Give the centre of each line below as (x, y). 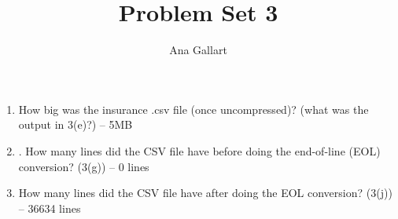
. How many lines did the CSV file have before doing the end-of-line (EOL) (199, 150)
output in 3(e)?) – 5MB (76, 124)
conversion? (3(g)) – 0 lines (84, 166)
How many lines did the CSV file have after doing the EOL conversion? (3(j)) (205, 193)
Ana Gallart (198, 50)
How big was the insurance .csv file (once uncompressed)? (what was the (193, 109)
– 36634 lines (50, 208)
